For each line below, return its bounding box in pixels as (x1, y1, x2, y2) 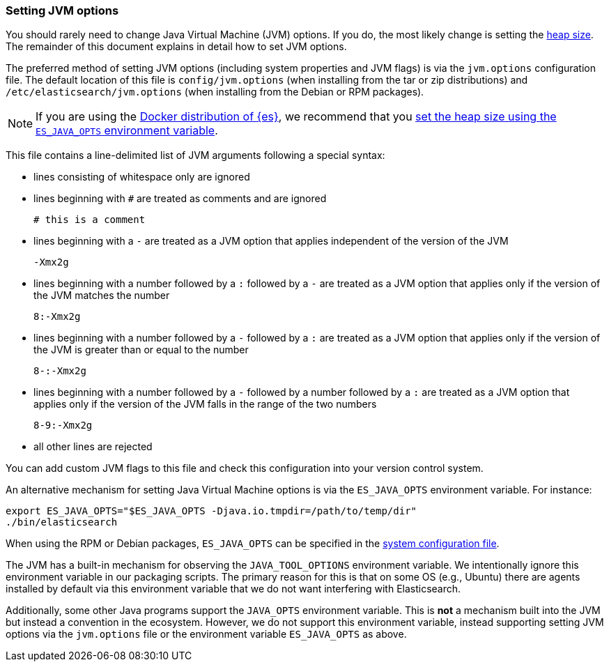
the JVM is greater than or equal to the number (33, 344, 249, 356)
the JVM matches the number (33, 289, 170, 302)
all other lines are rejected (33, 440, 153, 453)
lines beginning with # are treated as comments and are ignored (33, 192, 327, 205)
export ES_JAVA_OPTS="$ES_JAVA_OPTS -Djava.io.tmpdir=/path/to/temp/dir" (6, 505, 417, 517)
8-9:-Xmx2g (33, 420, 93, 431)
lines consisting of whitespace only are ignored (33, 171, 250, 183)
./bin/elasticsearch (6, 516, 118, 528)
